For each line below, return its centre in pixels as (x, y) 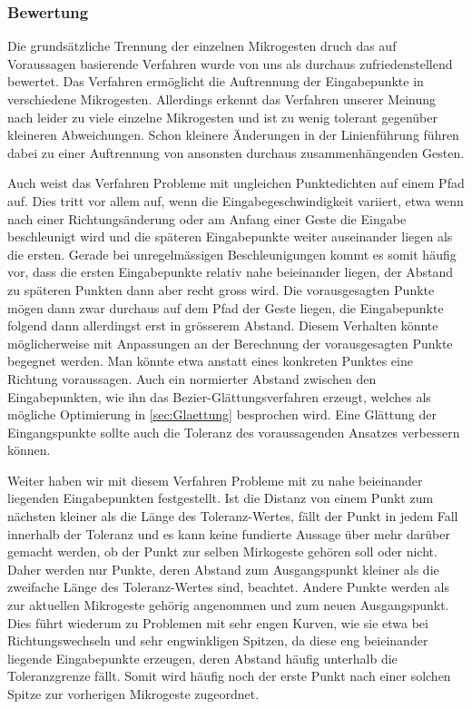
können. (29, 450)
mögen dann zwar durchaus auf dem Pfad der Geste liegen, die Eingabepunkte (226, 307)
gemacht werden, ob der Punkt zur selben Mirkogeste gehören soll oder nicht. (222, 551)
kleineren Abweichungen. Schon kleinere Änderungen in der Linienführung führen (233, 135)
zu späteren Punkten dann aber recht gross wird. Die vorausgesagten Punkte (221, 289)
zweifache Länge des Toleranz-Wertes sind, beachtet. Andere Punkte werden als (228, 587)
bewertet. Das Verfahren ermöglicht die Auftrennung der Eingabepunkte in (216, 81)
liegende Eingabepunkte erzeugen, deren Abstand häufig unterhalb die (202, 658)
